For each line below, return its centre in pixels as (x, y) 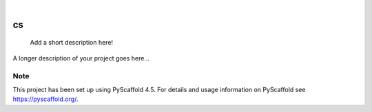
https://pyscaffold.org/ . (45, 99)
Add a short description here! (72, 43)
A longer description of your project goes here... (81, 58)
